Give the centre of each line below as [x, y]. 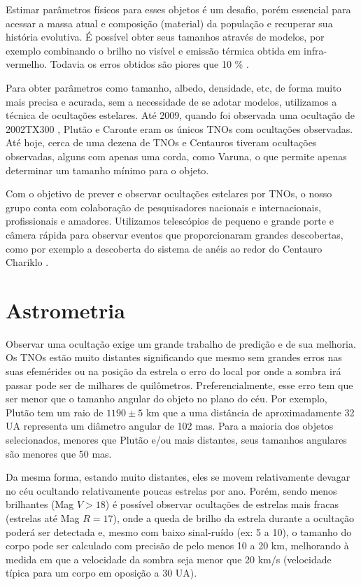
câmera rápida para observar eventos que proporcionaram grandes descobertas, [175, 234]
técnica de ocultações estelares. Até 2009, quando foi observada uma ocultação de [180, 115]
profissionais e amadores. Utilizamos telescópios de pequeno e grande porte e [170, 221]
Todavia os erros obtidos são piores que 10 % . [149, 64]
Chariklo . [27, 262]
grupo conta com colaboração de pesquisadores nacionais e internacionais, [163, 207]
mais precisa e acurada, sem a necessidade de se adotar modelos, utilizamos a [171, 101]
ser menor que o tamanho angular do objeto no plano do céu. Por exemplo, [167, 399]
